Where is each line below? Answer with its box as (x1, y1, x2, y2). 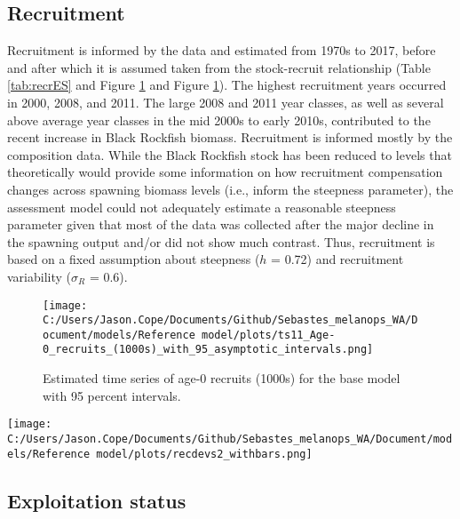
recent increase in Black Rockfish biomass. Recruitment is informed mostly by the (7, 128, 453, 147)
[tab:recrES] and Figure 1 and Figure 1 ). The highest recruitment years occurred (7, 76, 447, 94)
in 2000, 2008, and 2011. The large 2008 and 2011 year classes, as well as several (7, 92, 444, 111)
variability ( (7, 267, 72, 285)
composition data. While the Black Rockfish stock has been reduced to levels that (7, 145, 452, 164)
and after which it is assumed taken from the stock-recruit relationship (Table (7, 58, 431, 76)
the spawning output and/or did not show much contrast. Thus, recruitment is (7, 232, 435, 251)
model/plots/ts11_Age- (201, 328, 336, 341)
